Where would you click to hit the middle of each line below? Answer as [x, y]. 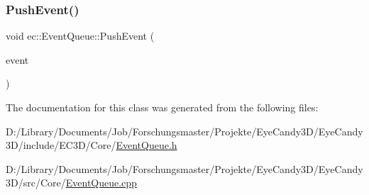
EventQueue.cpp [101, 183]
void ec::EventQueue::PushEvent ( [80, 36]
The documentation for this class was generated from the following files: [162, 107]
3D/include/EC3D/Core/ [61, 145]
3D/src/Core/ [36, 183]
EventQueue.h [147, 145]
